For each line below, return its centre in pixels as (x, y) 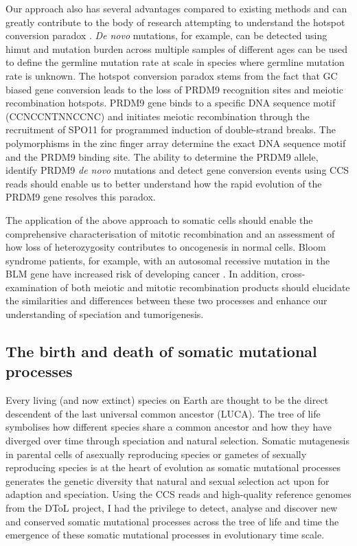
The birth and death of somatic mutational (161, 351)
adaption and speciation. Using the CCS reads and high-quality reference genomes (178, 494)
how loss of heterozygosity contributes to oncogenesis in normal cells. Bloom (166, 247)
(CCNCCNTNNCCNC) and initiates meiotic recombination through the (158, 116)
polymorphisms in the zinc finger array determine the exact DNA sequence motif (176, 143)
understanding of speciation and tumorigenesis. (105, 314)
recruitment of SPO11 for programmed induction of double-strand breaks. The (171, 129)
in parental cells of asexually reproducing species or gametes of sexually (156, 454)
